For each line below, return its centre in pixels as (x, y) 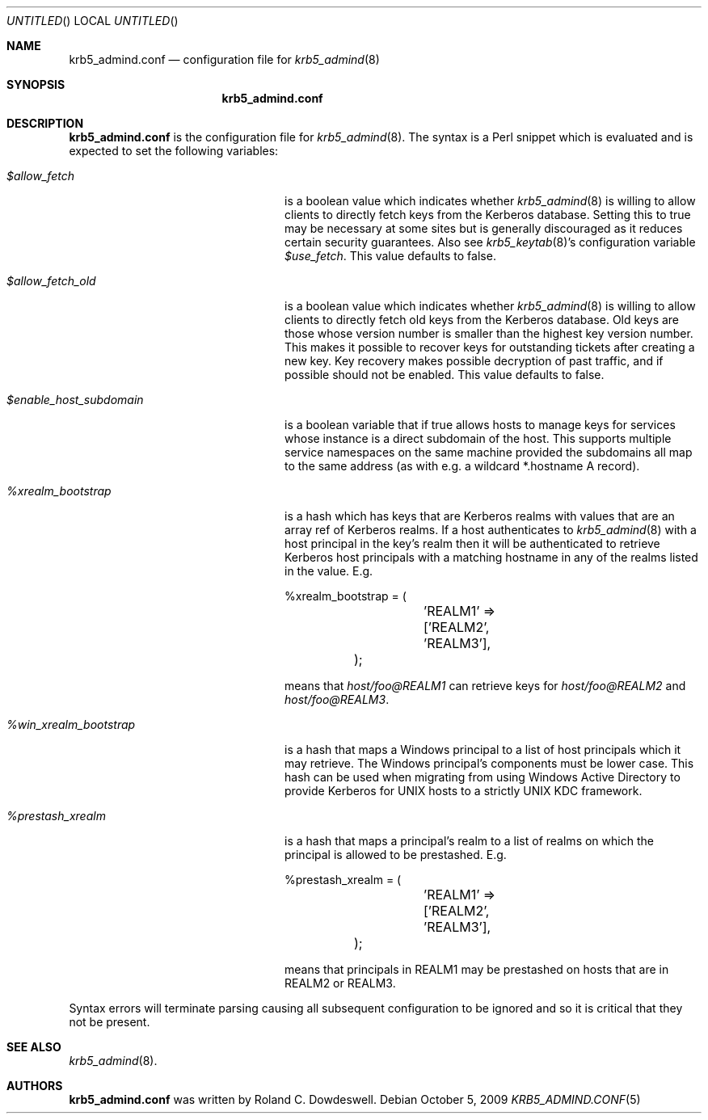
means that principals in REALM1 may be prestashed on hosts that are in (477, 969)
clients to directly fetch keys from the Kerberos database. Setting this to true (488, 215)
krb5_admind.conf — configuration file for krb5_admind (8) (224, 59)
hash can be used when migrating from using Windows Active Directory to (483, 777)
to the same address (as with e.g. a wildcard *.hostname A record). (462, 466)
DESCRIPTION (45, 123)
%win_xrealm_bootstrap (71, 724)
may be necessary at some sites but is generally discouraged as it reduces (484, 228)
